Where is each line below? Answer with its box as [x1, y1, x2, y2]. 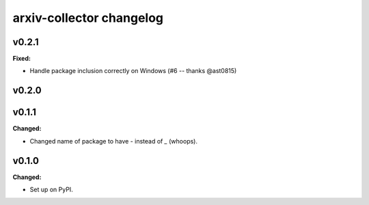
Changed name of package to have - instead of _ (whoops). [29, 137, 198, 145]
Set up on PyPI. [29, 185, 73, 194]
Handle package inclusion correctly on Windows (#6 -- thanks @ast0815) [29, 67, 237, 75]
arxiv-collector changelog [12, 10, 164, 25]
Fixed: [12, 55, 31, 63]
